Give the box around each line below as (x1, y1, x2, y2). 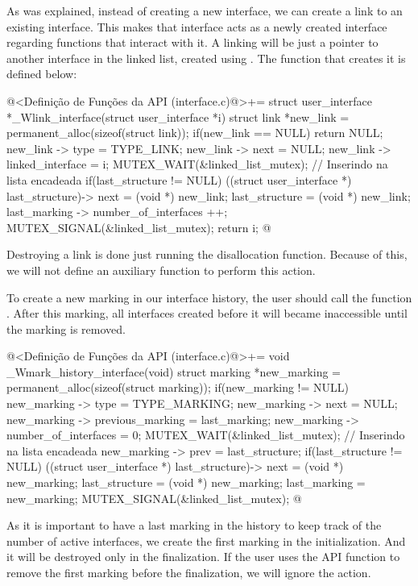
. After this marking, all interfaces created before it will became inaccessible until (6, 305, 408, 322)
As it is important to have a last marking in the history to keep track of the (6, 517, 382, 534)
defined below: (6, 65, 77, 82)
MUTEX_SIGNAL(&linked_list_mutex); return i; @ (6, 218, 271, 235)
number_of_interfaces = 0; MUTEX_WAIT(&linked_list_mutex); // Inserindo (6, 426, 405, 443)
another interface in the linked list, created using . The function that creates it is (6, 49, 406, 66)
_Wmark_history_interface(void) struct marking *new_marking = (6, 363, 341, 380)
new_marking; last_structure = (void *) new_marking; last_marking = (6, 474, 366, 491)
